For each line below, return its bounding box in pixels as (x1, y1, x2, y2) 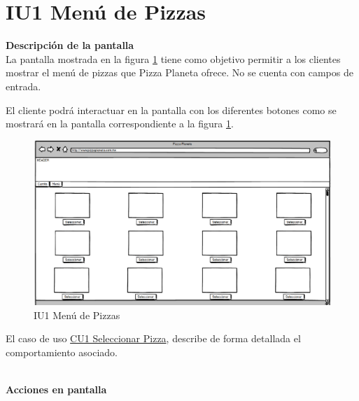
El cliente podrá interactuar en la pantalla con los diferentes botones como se (6, 102, 337, 117)
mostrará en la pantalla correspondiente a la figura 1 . (6, 116, 234, 131)
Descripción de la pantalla (6, 38, 134, 52)
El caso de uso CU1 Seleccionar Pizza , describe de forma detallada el (6, 331, 301, 346)
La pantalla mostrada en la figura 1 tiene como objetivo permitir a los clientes (6, 51, 341, 66)
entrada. (6, 78, 41, 93)
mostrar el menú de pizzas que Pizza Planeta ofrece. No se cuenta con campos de (6, 65, 353, 80)
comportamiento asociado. (6, 345, 118, 360)
